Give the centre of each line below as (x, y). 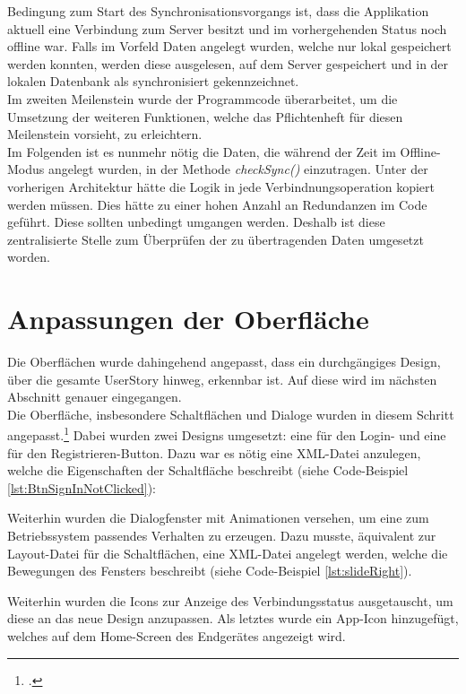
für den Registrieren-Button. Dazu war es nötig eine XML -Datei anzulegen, (214, 452)
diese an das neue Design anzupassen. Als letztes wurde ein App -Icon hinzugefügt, (233, 618)
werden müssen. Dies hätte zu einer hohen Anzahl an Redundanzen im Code (217, 204)
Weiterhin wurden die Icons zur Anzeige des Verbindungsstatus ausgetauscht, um (230, 600)
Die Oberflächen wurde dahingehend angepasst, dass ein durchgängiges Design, (224, 362)
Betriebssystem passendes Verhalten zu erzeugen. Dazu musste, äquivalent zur (222, 536)
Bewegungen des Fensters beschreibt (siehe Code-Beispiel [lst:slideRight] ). (210, 571)
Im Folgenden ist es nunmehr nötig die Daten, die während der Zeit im (202, 151)
